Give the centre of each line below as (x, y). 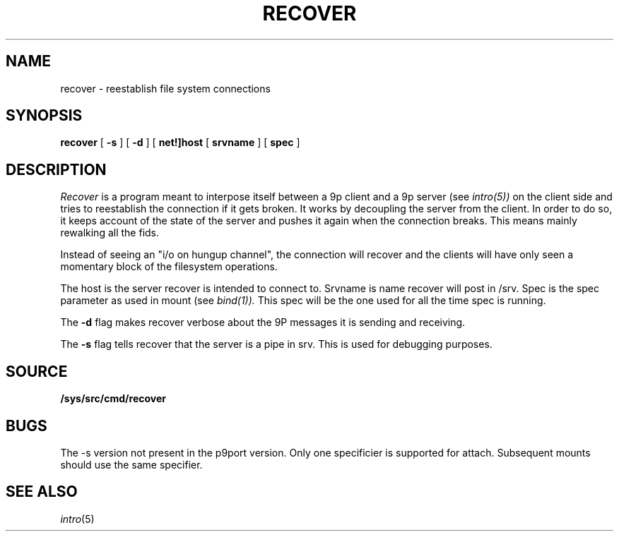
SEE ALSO (42, 492)
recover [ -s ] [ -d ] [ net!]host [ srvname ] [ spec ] (180, 143)
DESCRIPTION (56, 169)
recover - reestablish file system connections (165, 88)
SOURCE (37, 371)
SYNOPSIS (44, 116)
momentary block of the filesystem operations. (169, 267)
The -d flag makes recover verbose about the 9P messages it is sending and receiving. (263, 322)
